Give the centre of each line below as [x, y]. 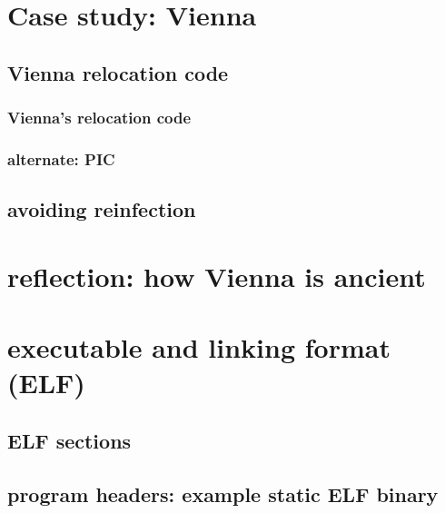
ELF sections [69, 440]
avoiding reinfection [102, 209]
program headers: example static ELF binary [223, 493]
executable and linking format [199, 347]
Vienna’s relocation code [99, 118]
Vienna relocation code [118, 72]
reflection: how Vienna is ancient [217, 276]
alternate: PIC [61, 158]
